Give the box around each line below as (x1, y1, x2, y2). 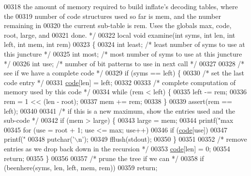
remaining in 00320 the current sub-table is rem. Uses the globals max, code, (4, 20, 232, 30)
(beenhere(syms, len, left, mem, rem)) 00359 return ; (4, 162, 158, 173)
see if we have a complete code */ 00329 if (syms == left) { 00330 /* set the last (4, 68, 244, 78)
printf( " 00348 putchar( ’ (4, 134, 74, 144)
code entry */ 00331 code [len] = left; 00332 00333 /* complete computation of (4, 77, 236, 87)
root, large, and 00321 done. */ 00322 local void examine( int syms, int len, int (4, 29, 236, 40)
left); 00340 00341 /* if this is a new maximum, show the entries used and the (4, 105, 235, 116)
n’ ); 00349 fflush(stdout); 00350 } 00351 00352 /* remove (78, 134, 247, 144)
